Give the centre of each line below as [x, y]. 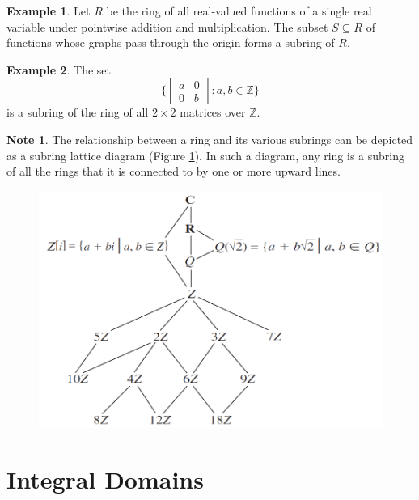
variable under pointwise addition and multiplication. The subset [167, 26]
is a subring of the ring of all [78, 112]
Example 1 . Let [49, 11]
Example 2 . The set [59, 69]
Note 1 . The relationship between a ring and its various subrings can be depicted [210, 139]
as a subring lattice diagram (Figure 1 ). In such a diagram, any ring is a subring [206, 155]
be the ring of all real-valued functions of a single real [239, 11]
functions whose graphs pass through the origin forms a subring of [171, 42]
